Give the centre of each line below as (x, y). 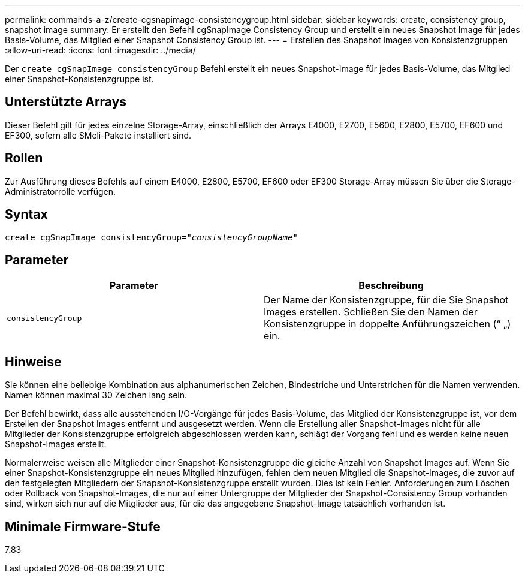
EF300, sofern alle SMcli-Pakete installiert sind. (98, 135)
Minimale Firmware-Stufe (83, 526)
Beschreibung (391, 286)
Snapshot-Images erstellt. (56, 444)
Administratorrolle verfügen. (61, 191)
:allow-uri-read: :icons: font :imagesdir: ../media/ (100, 50)
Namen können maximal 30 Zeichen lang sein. (96, 395)
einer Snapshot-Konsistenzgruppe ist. (79, 79)
